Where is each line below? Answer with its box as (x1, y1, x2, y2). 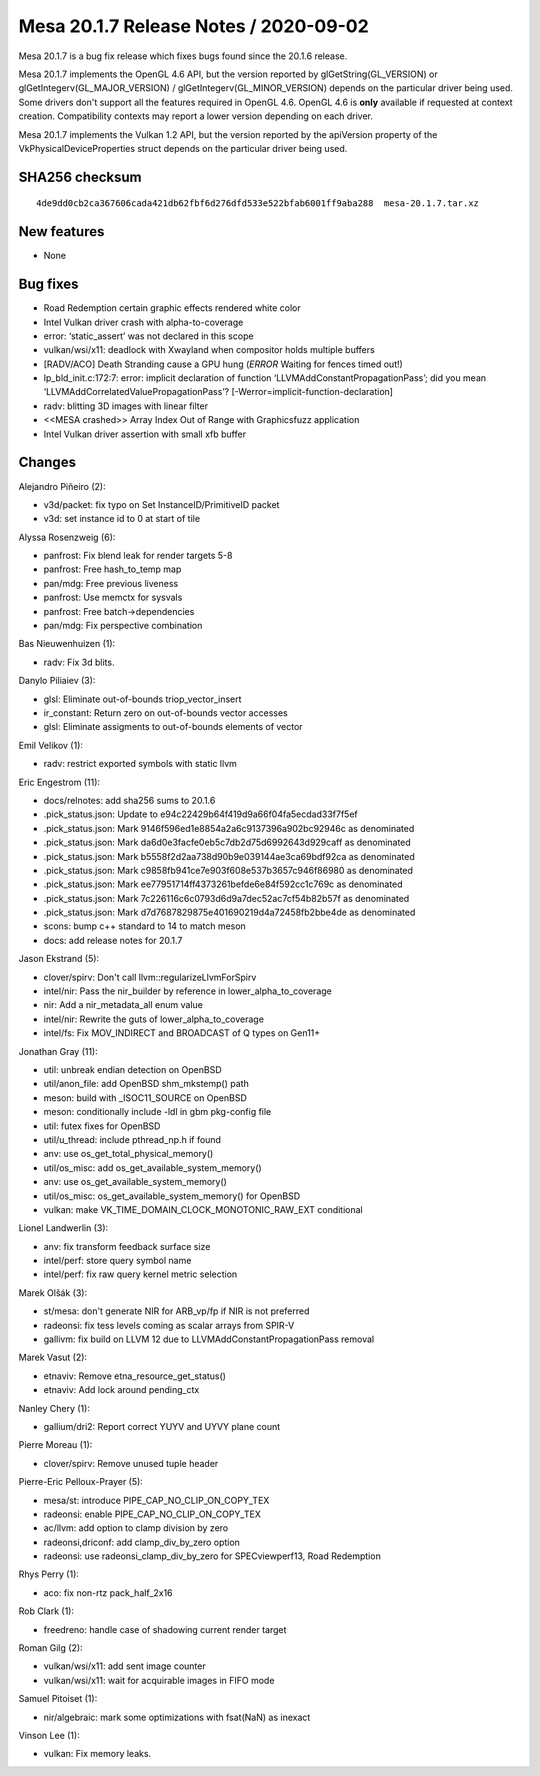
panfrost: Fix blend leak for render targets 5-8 (43, 550, 233, 562)
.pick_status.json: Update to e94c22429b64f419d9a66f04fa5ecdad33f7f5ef (43, 808, 359, 820)
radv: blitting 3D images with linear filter (43, 400, 209, 412)
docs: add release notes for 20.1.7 (43, 934, 183, 946)
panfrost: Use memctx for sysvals (43, 591, 183, 604)
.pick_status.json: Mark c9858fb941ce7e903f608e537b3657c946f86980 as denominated (43, 864, 414, 876)
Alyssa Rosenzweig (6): (18, 531, 116, 543)
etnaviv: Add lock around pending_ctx (43, 1384, 200, 1396)
